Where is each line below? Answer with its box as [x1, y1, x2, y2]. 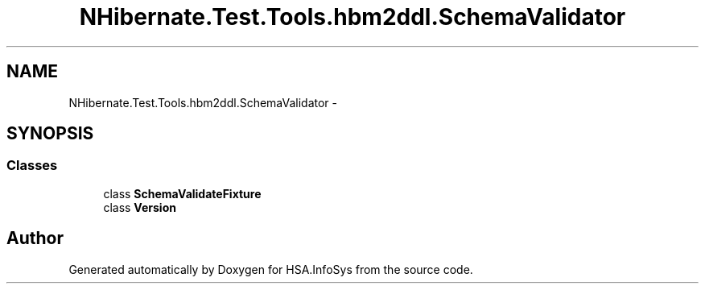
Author [6, 228, 64, 249]
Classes [6, 157, 58, 174]
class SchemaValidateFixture [103, 186, 262, 201]
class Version [103, 200, 176, 214]
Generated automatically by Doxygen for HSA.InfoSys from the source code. [68, 262, 473, 276]
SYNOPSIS [6, 123, 94, 144]
